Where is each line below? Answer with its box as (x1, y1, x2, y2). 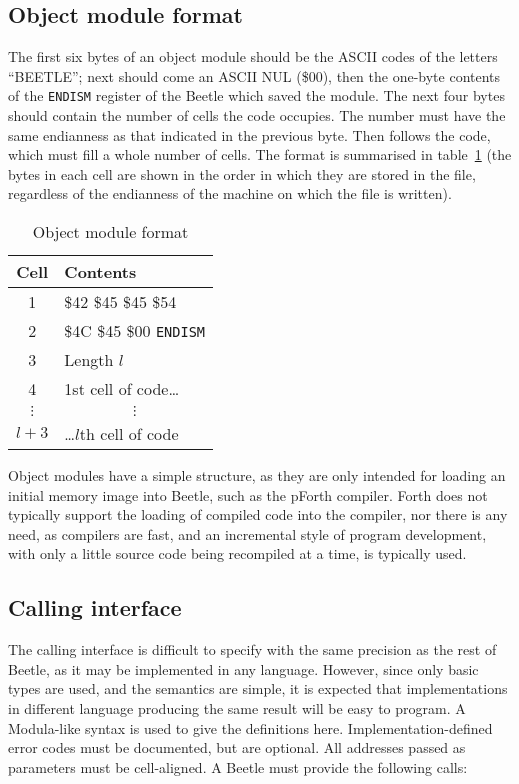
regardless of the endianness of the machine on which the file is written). (8, 183, 452, 204)
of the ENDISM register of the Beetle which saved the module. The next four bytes (8, 85, 505, 106)
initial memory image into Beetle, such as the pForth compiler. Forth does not (8, 484, 488, 505)
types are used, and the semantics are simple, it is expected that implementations (8, 678, 508, 699)
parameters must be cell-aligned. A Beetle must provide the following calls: (8, 756, 468, 777)
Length (64, 348, 114, 372)
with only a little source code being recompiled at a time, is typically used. (8, 543, 467, 564)
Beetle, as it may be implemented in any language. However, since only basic (8, 658, 479, 679)
